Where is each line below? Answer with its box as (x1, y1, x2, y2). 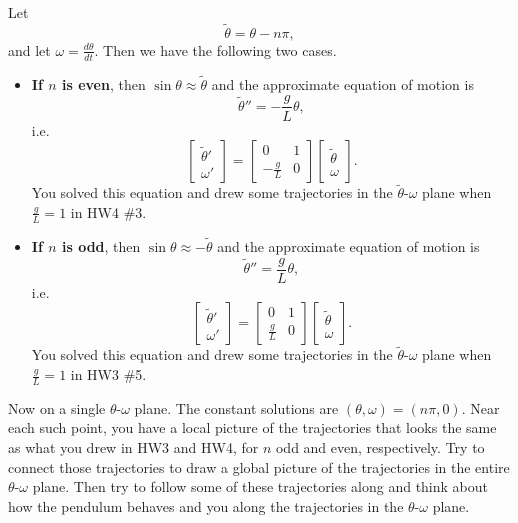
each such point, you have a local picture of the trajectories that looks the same (8, 417, 497, 438)
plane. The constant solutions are (134, 397, 339, 418)
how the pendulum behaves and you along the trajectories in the (8, 495, 404, 516)
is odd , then (61, 235, 141, 256)
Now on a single (8, 397, 106, 418)
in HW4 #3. (70, 201, 147, 222)
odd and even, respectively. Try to (275, 437, 485, 458)
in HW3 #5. (70, 364, 147, 385)
